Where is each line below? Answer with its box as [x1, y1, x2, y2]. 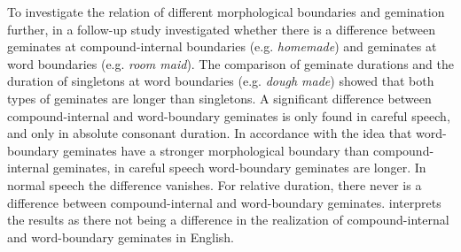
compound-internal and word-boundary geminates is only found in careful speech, [7, 106, 450, 125]
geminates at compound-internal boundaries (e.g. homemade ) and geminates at [7, 37, 437, 56]
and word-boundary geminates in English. [7, 227, 234, 246]
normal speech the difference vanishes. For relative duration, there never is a [7, 175, 422, 194]
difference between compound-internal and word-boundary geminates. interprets [7, 193, 441, 211]
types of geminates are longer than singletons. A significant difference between [7, 88, 432, 107]
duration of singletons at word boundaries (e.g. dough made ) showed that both [7, 72, 434, 90]
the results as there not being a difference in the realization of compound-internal [7, 210, 449, 229]
